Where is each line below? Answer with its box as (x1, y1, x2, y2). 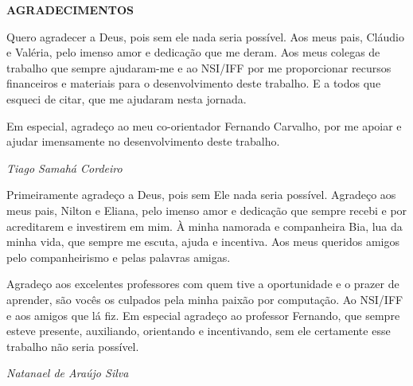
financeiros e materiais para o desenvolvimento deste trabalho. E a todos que (6, 75, 381, 92)
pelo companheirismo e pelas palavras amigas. (6, 248, 231, 265)
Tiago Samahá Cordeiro (6, 159, 123, 176)
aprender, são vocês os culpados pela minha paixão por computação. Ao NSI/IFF (6, 290, 403, 307)
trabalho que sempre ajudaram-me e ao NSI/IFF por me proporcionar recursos (6, 59, 392, 76)
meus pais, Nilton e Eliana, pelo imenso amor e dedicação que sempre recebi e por (6, 201, 407, 218)
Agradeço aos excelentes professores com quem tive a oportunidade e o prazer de (6, 275, 399, 292)
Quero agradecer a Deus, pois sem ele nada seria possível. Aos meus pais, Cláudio (6, 28, 404, 45)
